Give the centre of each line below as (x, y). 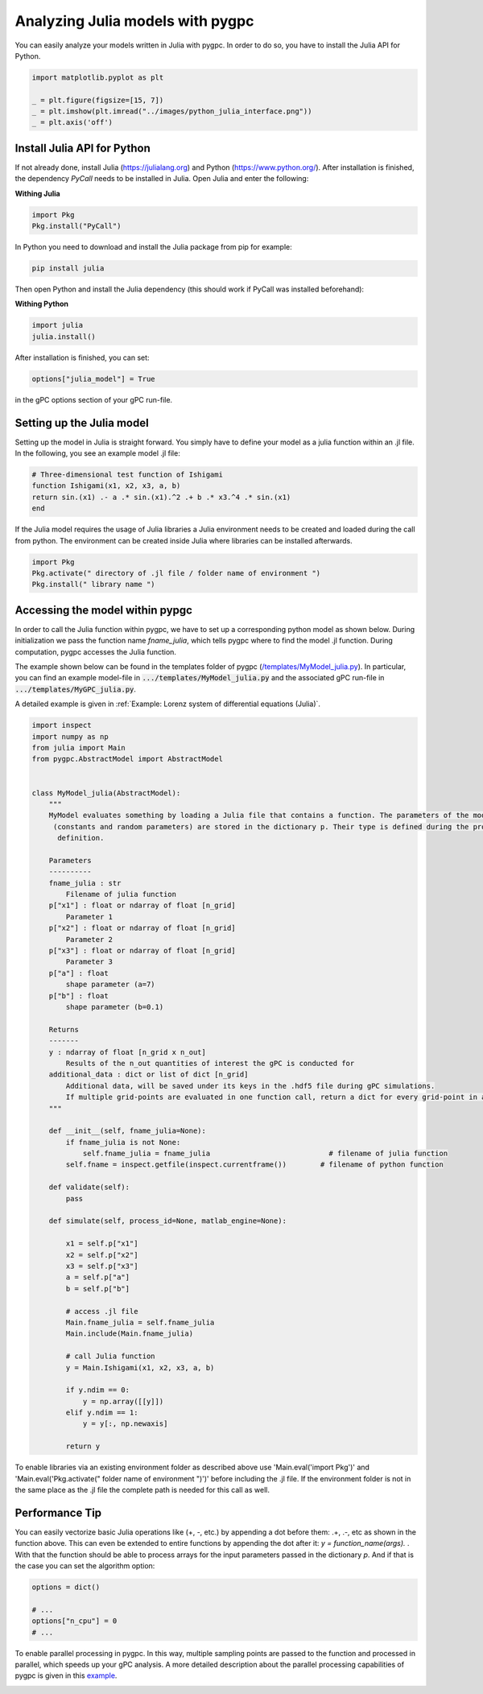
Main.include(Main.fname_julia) (129, 1334)
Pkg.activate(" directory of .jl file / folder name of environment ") (176, 573)
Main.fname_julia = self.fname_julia (140, 1322)
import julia (58, 325)
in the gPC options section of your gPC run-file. (94, 399)
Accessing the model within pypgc (104, 610)
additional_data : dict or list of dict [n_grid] (149, 1074)
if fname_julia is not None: (123, 1142)
